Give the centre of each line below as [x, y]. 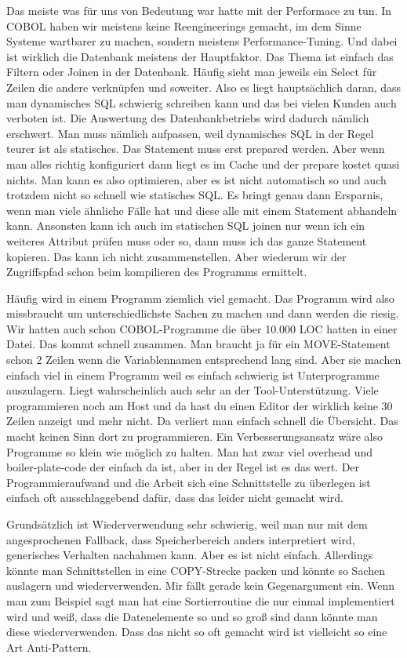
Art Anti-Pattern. [49, 647]
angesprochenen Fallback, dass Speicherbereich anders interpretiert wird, [181, 539]
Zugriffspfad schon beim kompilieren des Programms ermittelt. [157, 272]
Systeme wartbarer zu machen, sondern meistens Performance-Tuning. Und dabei [202, 41]
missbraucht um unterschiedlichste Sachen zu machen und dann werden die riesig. [203, 313]
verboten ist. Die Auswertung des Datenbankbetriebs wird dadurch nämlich [188, 118]
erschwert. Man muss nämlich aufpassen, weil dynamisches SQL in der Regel [190, 133]
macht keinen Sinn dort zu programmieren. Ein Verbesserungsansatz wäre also [194, 436]
